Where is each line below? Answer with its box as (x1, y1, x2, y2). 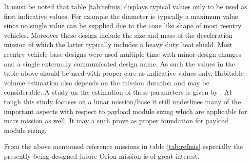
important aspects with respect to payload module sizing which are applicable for (4, 106, 247, 116)
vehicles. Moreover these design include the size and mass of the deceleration (4, 30, 233, 40)
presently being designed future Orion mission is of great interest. (4, 150, 200, 161)
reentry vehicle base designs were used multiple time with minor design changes (4, 49, 242, 59)
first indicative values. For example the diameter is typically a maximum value (4, 11, 238, 21)
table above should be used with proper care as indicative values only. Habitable (4, 68, 244, 78)
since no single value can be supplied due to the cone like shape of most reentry (4, 20, 242, 31)
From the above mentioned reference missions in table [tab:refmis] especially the (4, 141, 243, 151)
